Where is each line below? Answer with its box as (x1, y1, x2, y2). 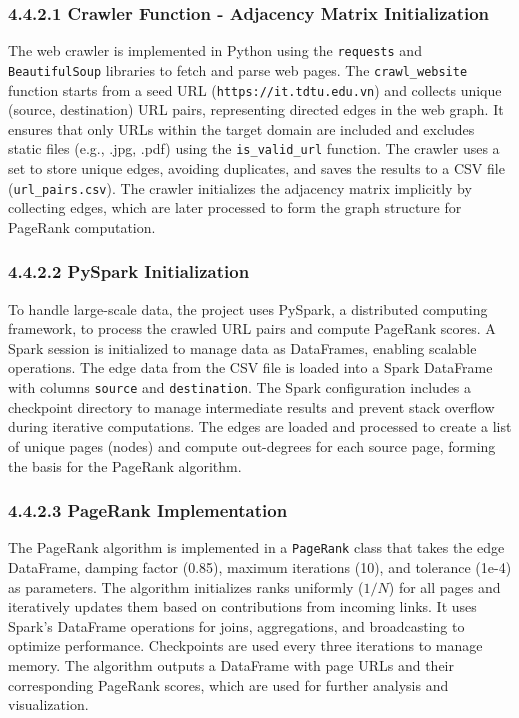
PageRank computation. (8, 216, 156, 237)
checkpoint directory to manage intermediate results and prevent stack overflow (8, 396, 495, 417)
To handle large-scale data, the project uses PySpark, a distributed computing (8, 298, 488, 319)
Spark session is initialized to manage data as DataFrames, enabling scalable (8, 337, 477, 358)
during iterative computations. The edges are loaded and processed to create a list (8, 416, 512, 437)
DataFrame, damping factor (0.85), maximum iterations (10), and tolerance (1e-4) (8, 556, 512, 577)
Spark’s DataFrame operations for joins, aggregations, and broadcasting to (8, 615, 465, 636)
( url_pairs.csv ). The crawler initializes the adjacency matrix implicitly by (8, 177, 472, 198)
